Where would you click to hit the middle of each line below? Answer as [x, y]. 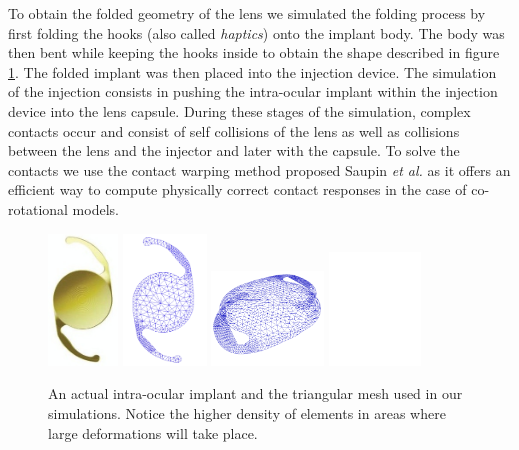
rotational [38, 208]
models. [95, 208]
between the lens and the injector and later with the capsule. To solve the [234, 150]
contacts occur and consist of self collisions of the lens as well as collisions [234, 130]
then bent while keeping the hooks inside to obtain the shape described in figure [254, 52]
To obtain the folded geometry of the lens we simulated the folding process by [247, 13]
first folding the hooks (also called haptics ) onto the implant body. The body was [256, 32]
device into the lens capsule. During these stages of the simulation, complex [239, 110]
